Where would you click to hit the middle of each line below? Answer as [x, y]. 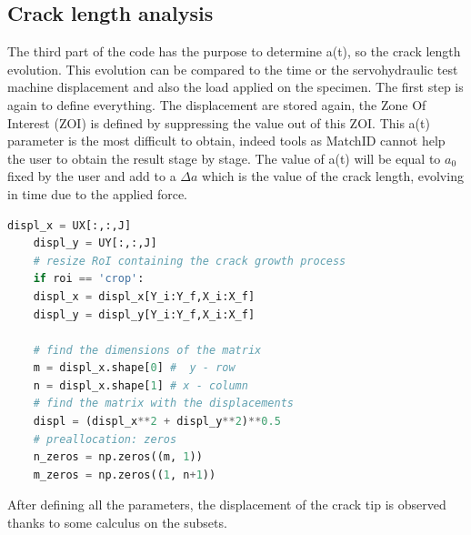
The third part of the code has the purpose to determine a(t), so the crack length [234, 51]
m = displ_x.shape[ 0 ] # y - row [134, 368]
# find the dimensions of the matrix [147, 350]
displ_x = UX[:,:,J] [70, 225]
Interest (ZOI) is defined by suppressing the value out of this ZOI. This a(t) [219, 122]
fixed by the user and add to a [92, 176]
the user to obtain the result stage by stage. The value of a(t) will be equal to [224, 158]
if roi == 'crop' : [89, 279]
